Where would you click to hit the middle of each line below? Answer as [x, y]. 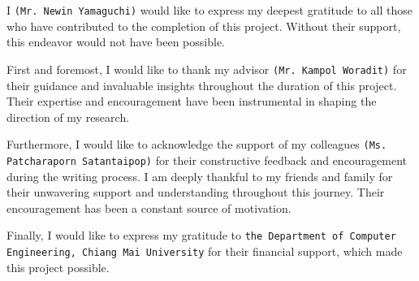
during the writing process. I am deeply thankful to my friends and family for [200, 176]
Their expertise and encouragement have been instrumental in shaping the [192, 101]
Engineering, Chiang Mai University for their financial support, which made [205, 251]
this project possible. [58, 267]
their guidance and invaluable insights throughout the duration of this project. [202, 85]
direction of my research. [68, 117]
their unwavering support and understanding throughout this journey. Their [196, 192]
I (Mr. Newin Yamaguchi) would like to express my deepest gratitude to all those [209, 10]
